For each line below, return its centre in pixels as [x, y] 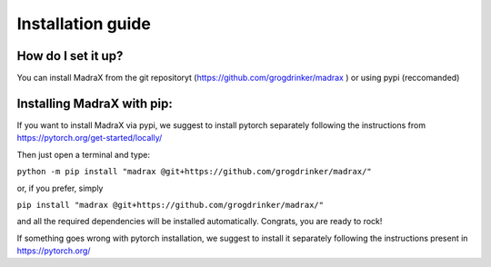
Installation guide [84, 24]
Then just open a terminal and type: [83, 154]
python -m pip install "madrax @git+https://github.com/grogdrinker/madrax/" [194, 172]
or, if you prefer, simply [60, 188]
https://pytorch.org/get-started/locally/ [90, 138]
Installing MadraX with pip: [95, 103]
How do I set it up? [70, 56]
